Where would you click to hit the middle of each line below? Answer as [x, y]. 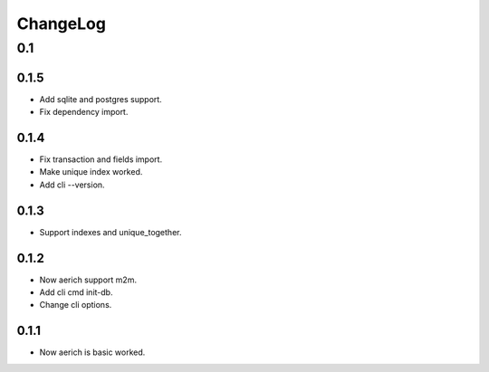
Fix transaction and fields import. [101, 159]
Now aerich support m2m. [88, 280]
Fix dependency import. [84, 112]
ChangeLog [61, 24]
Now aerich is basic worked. [92, 352]
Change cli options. [76, 305]
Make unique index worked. [91, 172]
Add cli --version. [72, 185]
